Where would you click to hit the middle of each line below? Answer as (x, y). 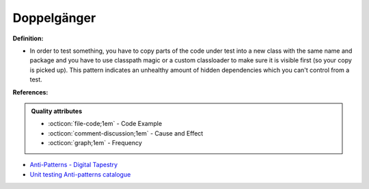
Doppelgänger (54, 18)
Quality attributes (56, 111)
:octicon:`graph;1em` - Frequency (95, 143)
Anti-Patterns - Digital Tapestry (74, 165)
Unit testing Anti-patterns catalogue (80, 174)
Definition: (28, 38)
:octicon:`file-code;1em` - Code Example (105, 124)
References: (30, 92)
